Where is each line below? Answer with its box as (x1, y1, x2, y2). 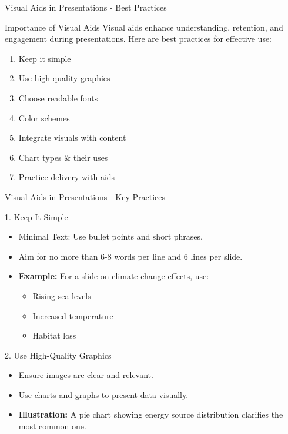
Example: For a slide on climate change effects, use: (18, 270, 209, 282)
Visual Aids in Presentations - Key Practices (5, 190, 166, 203)
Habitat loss (32, 329, 76, 342)
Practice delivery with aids (18, 171, 115, 183)
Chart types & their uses (18, 151, 108, 163)
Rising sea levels (32, 289, 91, 302)
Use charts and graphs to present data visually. (18, 388, 189, 400)
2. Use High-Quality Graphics (5, 349, 112, 361)
